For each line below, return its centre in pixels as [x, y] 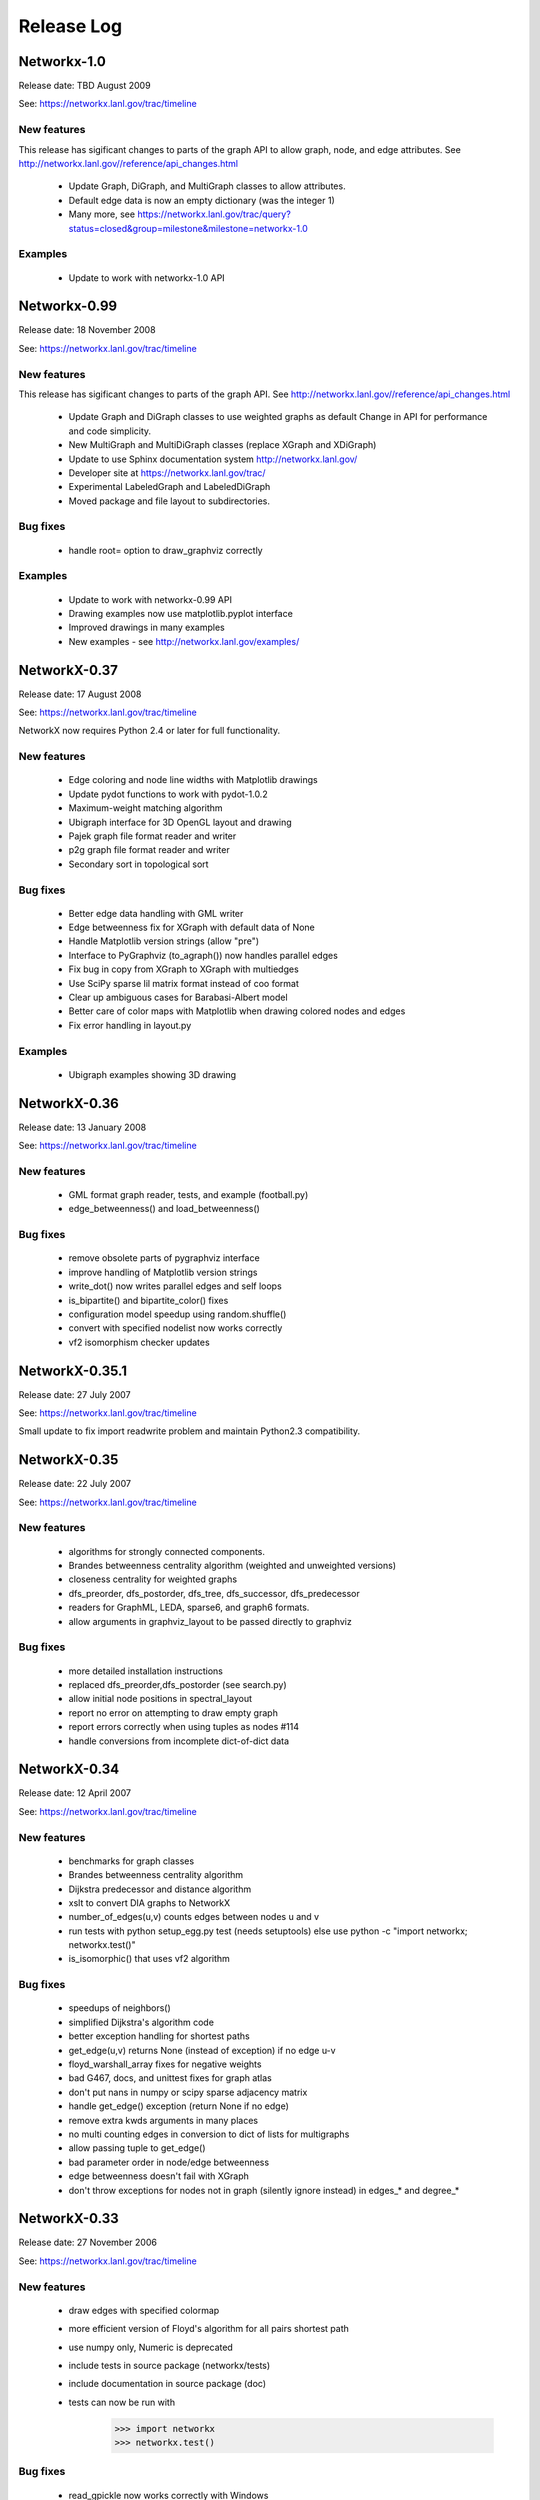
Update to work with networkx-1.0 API [146, 277]
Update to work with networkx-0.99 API [150, 599]
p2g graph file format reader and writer [149, 850]
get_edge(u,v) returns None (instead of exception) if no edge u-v [202, 2050]
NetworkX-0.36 [68, 1103]
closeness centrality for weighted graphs [153, 1579]
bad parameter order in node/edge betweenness [169, 2162]
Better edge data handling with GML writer [156, 913]
